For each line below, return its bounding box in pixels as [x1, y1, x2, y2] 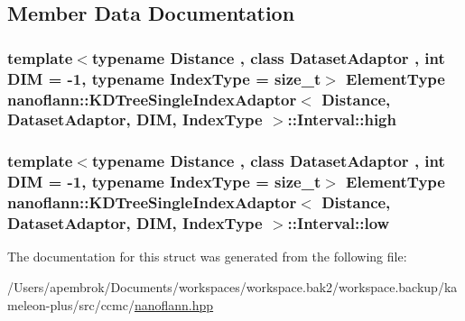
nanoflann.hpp [134, 295, 214, 314]
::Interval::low [287, 212, 390, 234]
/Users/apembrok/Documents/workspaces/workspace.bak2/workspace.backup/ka [7, 277, 458, 296]
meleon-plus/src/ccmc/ [7, 295, 135, 314]
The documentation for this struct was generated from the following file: [7, 247, 407, 266]
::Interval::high [287, 108, 396, 131]
